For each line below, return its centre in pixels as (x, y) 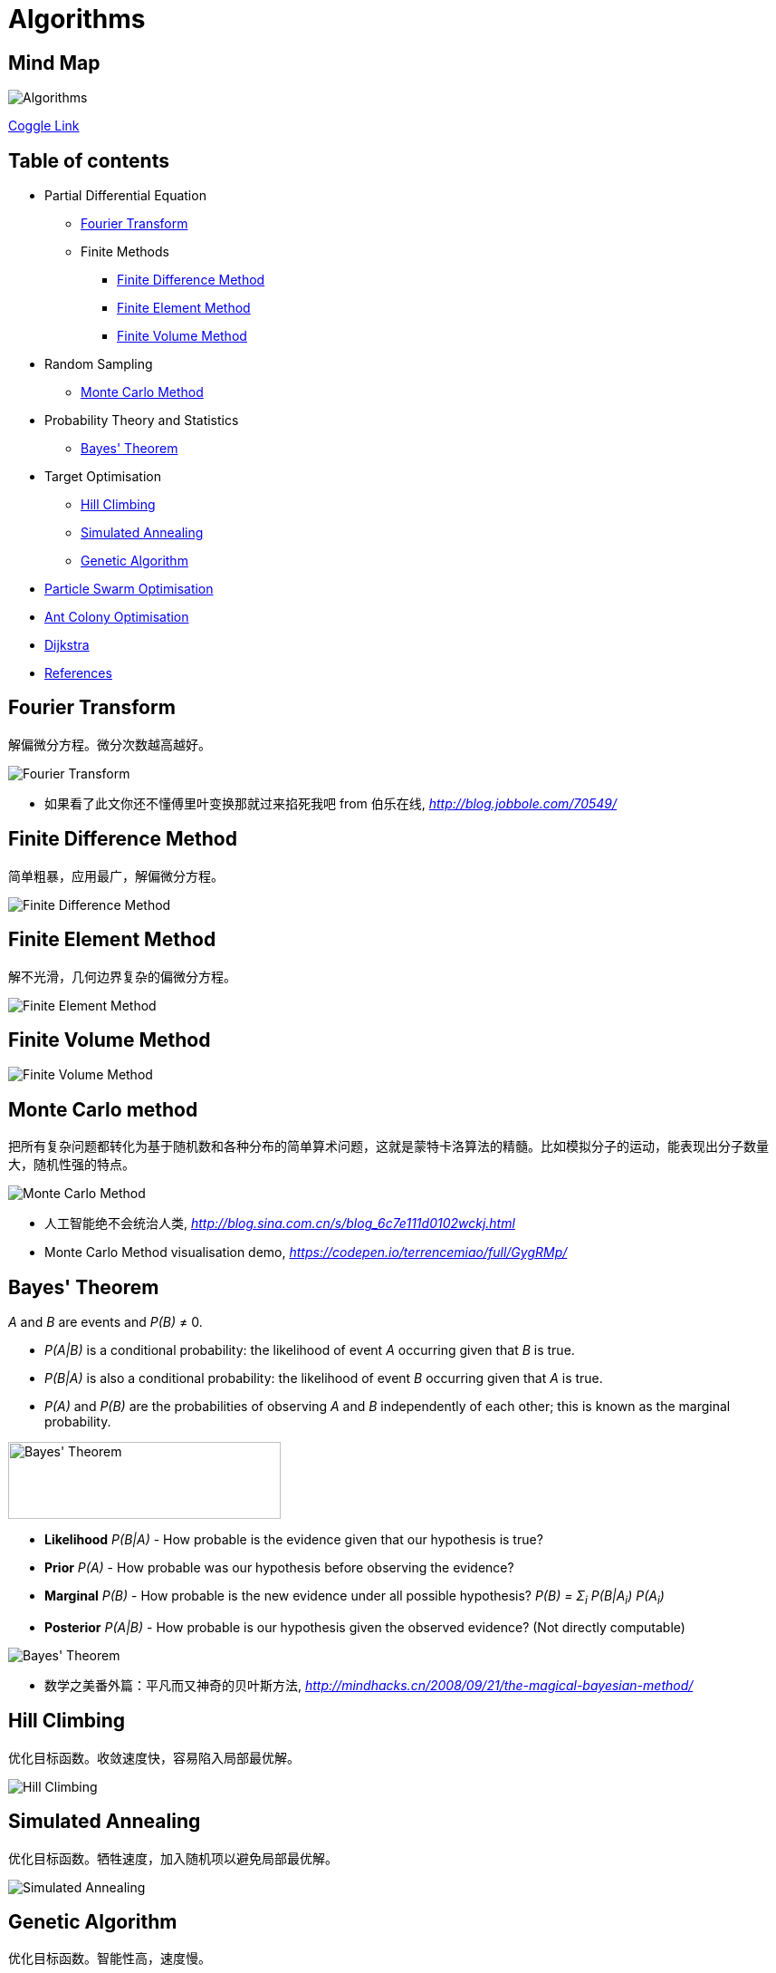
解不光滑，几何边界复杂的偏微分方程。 (122, 976)
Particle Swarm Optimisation (129, 589)
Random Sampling (99, 364)
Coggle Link (44, 126)
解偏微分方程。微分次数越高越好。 (110, 744)
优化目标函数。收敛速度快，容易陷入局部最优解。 (154, 1757)
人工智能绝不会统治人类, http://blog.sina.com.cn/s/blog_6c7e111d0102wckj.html (280, 1223)
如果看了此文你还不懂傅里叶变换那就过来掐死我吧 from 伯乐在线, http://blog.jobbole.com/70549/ (331, 803)
